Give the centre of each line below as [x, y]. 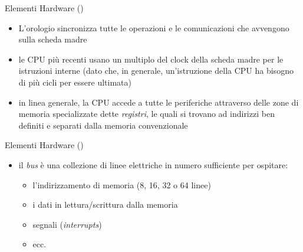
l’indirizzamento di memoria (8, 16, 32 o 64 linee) [122, 184]
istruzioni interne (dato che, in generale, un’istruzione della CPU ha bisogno [156, 71]
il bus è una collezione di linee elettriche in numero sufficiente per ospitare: [153, 164]
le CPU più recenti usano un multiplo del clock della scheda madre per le [151, 59]
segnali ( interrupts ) [67, 224]
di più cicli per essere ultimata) [75, 82]
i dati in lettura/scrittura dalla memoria [105, 204]
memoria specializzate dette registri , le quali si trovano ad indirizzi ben [146, 114]
